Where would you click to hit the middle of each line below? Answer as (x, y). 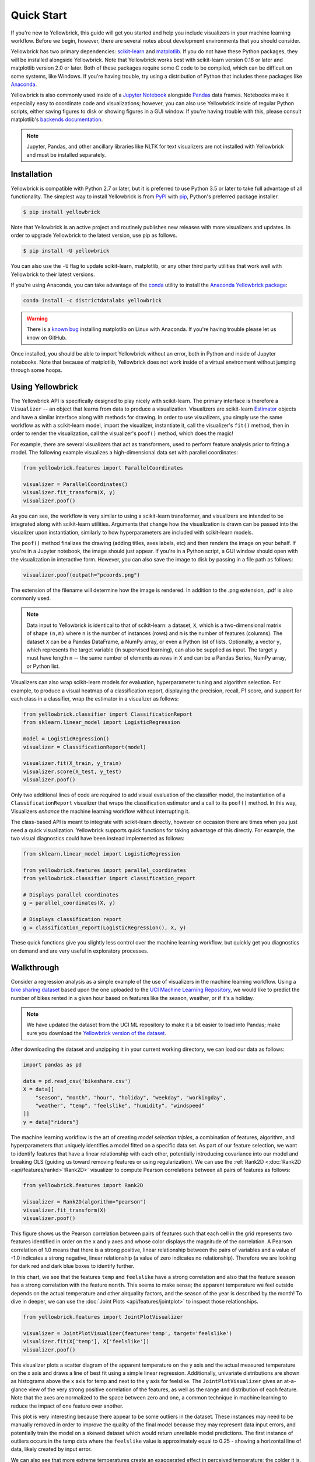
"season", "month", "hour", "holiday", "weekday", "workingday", (131, 1097)
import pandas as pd (52, 1065)
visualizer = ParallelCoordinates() (76, 484)
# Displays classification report (72, 919)
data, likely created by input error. (51, 1449)
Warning (37, 318)
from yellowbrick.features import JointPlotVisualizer (103, 1317)
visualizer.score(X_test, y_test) (72, 771)
